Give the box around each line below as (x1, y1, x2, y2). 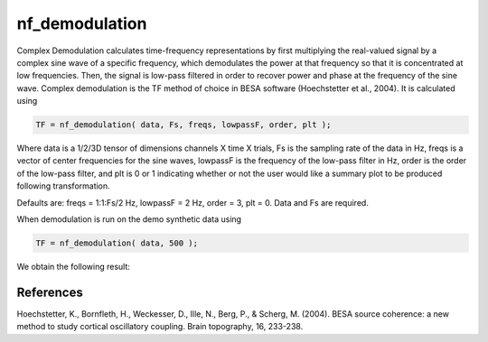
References (16, 284, 83, 300)
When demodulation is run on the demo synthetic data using (16, 214, 242, 225)
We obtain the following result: (16, 262, 131, 272)
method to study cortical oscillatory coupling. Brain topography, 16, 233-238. (16, 321, 304, 332)
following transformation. (16, 180, 110, 191)
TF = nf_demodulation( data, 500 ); (35, 238, 199, 248)
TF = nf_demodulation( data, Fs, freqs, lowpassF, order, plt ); (35, 120, 332, 130)
